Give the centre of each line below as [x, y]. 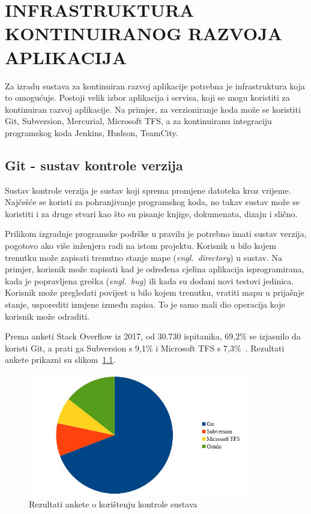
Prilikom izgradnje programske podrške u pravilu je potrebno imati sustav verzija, [156, 234]
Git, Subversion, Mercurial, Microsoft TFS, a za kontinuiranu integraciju [138, 121]
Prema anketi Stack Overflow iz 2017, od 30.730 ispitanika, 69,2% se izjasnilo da [153, 336]
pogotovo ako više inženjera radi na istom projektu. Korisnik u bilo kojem [140, 246]
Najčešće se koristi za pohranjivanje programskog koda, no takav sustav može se [152, 202]
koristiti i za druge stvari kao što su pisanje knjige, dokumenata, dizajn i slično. [151, 213]
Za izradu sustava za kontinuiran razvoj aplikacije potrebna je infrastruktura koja [155, 85]
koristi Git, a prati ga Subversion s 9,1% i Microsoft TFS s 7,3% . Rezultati [145, 348]
